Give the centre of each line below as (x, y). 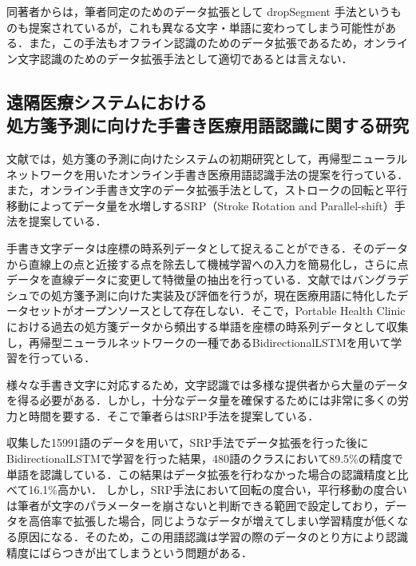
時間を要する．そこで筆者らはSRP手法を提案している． (174, 415)
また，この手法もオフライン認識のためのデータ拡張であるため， (196, 43)
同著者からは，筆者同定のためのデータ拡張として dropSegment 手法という (198, 11)
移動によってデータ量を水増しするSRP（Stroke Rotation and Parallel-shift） (200, 205)
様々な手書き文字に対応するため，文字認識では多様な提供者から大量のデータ (208, 384)
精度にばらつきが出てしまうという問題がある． (129, 552)
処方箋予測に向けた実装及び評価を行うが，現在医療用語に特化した (224, 295)
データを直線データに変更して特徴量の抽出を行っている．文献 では (179, 279)
